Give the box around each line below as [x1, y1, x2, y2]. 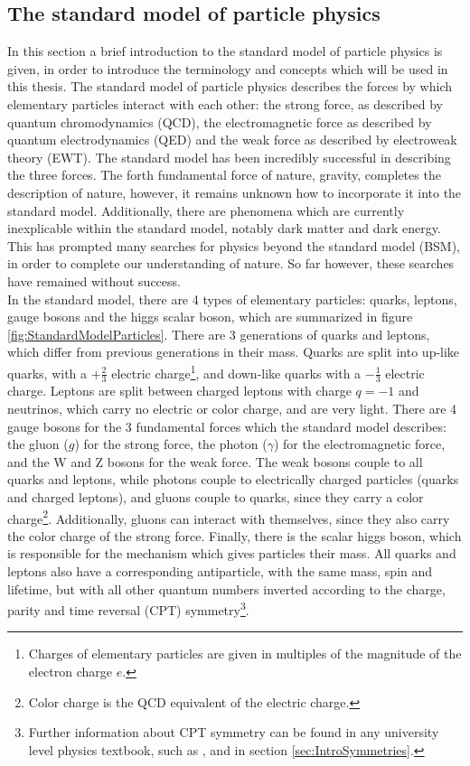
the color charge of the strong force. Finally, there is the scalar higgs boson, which [7, 526, 462, 545]
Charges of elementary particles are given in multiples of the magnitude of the [28, 644, 462, 663]
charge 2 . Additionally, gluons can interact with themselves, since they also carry [7, 506, 450, 528]
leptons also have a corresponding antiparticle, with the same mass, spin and [7, 561, 433, 580]
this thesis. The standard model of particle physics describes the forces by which [7, 77, 452, 96]
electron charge [28, 662, 113, 680]
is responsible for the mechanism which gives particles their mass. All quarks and [7, 544, 456, 563]
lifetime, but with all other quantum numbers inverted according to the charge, [7, 579, 446, 598]
